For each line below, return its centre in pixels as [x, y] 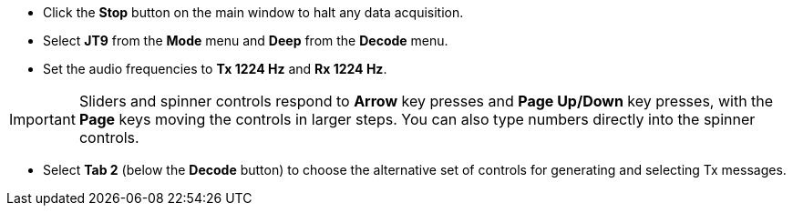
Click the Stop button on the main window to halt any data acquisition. [253, 12]
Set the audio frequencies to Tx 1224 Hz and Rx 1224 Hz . [215, 69]
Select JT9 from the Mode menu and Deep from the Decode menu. [246, 41]
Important [42, 119]
